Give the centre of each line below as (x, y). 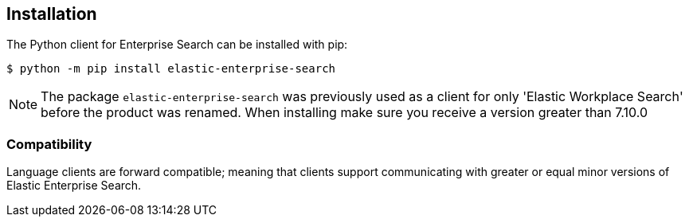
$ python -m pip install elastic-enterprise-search (171, 69)
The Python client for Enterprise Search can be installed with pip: (177, 45)
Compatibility (49, 144)
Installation (52, 14)
